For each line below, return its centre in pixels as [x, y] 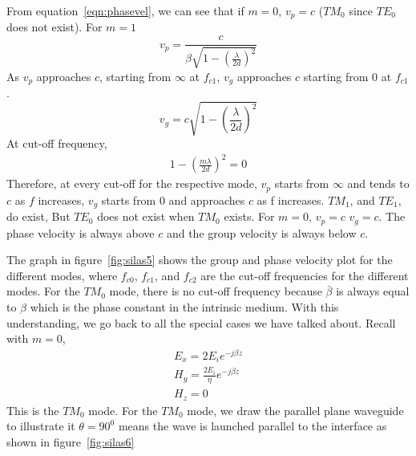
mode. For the [123, 410]
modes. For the [43, 291]
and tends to [378, 183]
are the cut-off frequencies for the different [305, 275]
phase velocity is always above [81, 232]
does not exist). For [55, 27]
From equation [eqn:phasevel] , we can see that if [125, 10]
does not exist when [146, 216]
